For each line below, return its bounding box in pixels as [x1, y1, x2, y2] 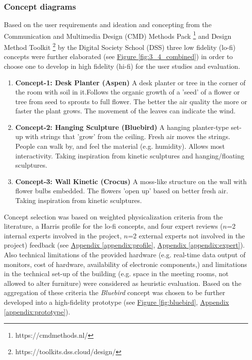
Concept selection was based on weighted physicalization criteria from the [4, 211, 223, 221]
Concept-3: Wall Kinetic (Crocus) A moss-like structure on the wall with [15, 176, 247, 186]
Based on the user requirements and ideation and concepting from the [4, 19, 212, 30]
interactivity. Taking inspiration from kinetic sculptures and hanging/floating [15, 150, 245, 160]
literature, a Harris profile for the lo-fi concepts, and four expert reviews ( [4, 221, 223, 231]
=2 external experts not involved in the [127, 230, 245, 240]
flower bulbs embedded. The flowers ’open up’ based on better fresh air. [15, 186, 228, 196]
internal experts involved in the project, [4, 230, 122, 240]
